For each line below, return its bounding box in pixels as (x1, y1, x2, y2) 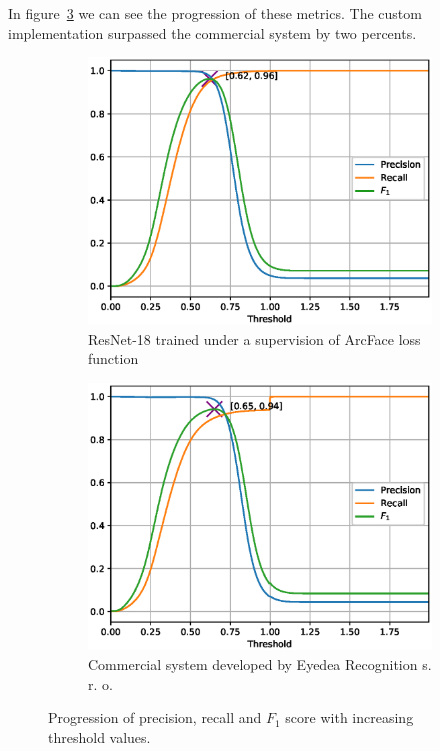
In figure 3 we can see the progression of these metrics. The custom (8, 3, 422, 23)
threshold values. (48, 726, 151, 747)
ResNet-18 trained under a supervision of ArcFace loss (88, 328, 421, 349)
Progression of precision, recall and (48, 707, 262, 728)
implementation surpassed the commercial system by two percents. (8, 22, 417, 43)
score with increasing (285, 707, 414, 728)
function (88, 348, 139, 369)
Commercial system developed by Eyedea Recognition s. (88, 654, 432, 675)
